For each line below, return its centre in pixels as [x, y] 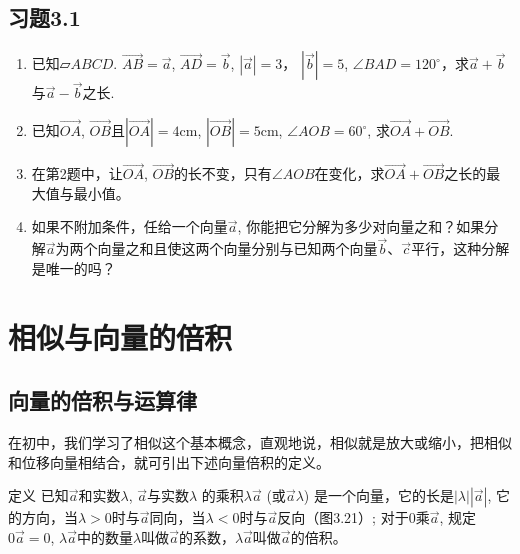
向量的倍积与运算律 [102, 400]
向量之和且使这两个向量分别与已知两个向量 [237, 248]
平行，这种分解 [460, 248]
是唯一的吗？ [73, 267]
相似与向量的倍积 [120, 336]
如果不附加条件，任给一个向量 [129, 226]
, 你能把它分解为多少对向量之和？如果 [361, 226]
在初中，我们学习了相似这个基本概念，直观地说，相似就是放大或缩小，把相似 [260, 442]
